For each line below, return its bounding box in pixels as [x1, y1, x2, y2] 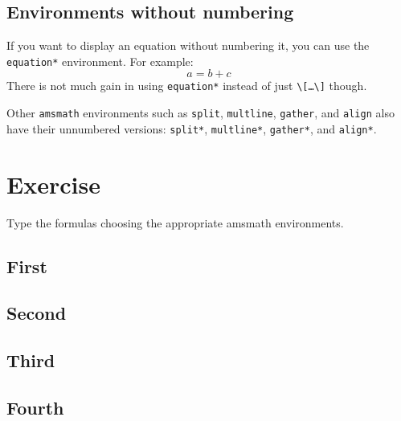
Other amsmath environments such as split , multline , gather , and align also [6, 104, 395, 121]
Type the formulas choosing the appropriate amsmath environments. [6, 214, 344, 231]
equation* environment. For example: [6, 52, 194, 69]
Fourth [6, 394, 64, 419]
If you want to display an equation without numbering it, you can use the [6, 37, 370, 54]
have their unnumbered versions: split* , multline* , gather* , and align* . [6, 120, 377, 137]
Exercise [6, 167, 100, 200]
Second [6, 300, 67, 325]
